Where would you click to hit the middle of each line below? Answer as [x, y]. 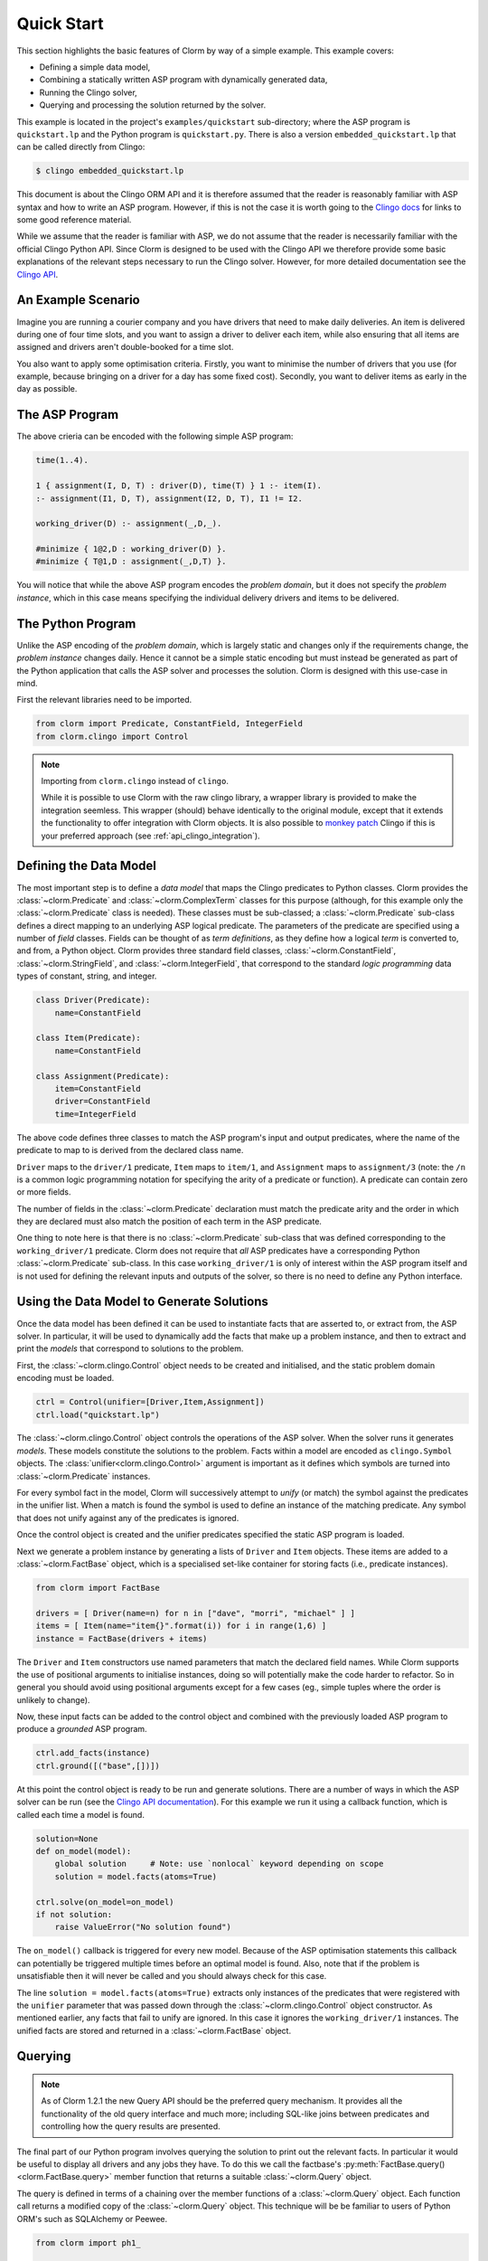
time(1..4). [62, 460]
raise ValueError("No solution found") [143, 1927]
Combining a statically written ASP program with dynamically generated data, [183, 80]
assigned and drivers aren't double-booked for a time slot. [125, 347]
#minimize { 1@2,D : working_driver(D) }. [131, 549]
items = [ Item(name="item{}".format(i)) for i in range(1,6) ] [181, 1626]
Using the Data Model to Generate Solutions [142, 1302]
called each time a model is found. [80, 1814]
